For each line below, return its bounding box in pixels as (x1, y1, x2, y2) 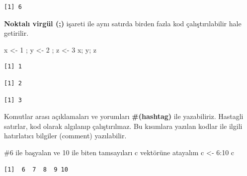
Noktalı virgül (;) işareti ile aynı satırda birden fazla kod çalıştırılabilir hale (4, 18, 242, 28)
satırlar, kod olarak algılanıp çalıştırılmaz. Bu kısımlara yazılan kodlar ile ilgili (4, 120, 243, 131)
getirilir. (4, 28, 29, 38)
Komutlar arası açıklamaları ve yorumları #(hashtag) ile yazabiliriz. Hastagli (4, 111, 244, 121)
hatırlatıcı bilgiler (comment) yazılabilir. (4, 130, 127, 141)
